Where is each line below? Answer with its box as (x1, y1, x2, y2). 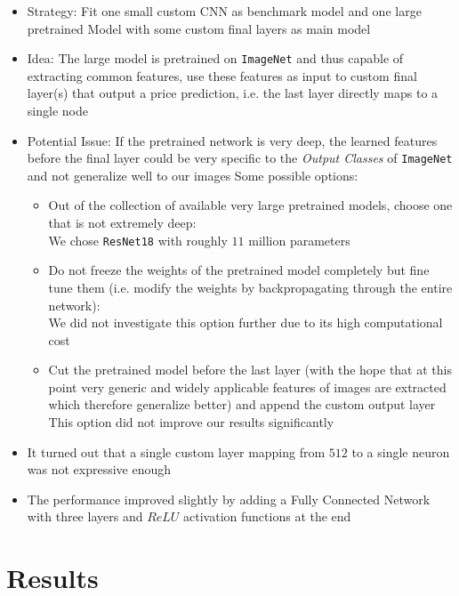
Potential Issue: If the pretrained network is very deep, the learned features (27, 131, 438, 149)
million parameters (248, 230, 350, 249)
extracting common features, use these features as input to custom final (27, 66, 417, 85)
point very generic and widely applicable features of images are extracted (48, 377, 447, 396)
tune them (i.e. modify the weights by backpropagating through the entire (48, 278, 453, 296)
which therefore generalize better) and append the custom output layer (48, 395, 436, 414)
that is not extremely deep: (48, 213, 197, 232)
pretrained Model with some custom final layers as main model (27, 19, 371, 37)
